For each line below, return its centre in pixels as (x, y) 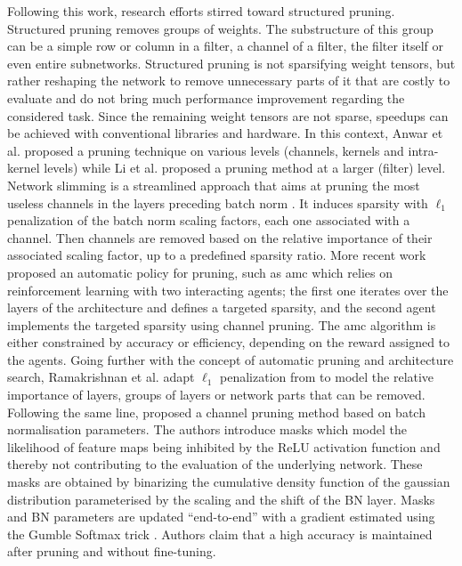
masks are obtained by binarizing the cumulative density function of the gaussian (229, 482)
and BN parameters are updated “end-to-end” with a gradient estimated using (221, 517)
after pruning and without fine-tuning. (112, 551)
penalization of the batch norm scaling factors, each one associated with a (209, 220)
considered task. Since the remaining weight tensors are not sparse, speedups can (228, 115)
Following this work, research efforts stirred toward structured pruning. (201, 11)
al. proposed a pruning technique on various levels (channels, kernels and (206, 150)
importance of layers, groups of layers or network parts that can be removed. (216, 395)
